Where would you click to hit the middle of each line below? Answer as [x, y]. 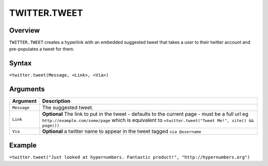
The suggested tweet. [68, 108]
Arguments [27, 89]
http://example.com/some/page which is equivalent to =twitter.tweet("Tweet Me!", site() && [148, 120]
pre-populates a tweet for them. [42, 49]
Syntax [20, 63]
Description [56, 101]
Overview [25, 30]
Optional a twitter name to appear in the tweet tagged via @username [122, 131]
